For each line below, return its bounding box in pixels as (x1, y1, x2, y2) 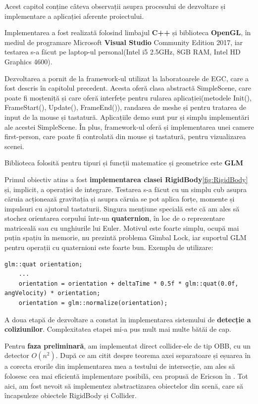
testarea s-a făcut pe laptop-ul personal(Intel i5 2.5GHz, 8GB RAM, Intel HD (4, 47, 241, 57)
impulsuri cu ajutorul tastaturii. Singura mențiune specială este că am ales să (4, 203, 240, 213)
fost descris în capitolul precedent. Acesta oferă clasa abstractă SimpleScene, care (4, 83, 251, 93)
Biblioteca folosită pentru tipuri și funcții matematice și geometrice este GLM (4, 157, 243, 168)
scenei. (4, 141, 24, 151)
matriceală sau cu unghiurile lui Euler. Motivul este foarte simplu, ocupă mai (4, 222, 239, 233)
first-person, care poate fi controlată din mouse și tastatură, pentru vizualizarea (4, 131, 246, 142)
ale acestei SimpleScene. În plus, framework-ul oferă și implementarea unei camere (4, 121, 254, 132)
